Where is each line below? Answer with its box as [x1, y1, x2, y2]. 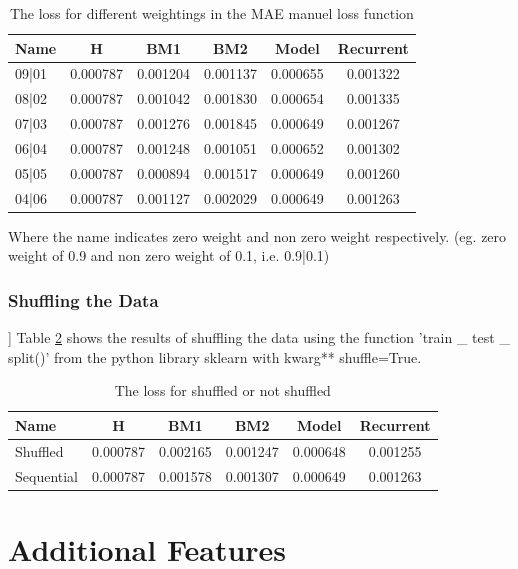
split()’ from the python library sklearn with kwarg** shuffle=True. [8, 346, 422, 367]
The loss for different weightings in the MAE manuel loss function [9, 3, 414, 23]
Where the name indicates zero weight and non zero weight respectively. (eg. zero [8, 225, 507, 246]
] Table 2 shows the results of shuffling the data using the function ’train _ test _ [8, 327, 510, 348]
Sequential [15, 465, 79, 486]
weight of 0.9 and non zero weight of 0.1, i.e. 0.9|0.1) [8, 245, 330, 266]
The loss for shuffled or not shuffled [114, 380, 331, 401]
